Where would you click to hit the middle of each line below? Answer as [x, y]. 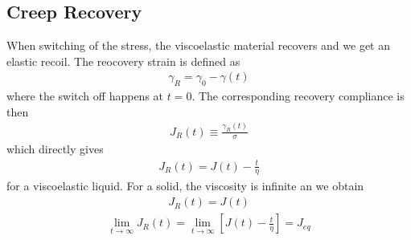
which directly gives [55, 149]
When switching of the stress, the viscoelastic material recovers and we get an [199, 45]
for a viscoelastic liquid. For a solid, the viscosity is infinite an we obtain [185, 186]
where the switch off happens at [85, 96]
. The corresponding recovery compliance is [298, 96]
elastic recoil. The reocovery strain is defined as [123, 61]
